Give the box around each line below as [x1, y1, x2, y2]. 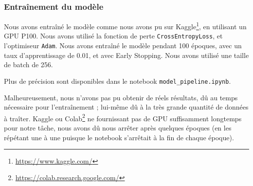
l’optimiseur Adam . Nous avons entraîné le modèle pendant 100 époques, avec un [4, 40, 242, 51]
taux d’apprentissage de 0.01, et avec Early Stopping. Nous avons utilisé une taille [4, 50, 249, 60]
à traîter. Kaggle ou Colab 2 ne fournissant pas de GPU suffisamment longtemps [4, 112, 242, 123]
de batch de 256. [4, 59, 53, 70]
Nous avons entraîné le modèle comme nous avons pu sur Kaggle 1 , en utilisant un [4, 20, 247, 31]
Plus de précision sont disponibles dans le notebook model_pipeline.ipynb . [4, 75, 231, 86]
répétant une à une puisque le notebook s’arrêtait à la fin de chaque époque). [4, 132, 234, 142]
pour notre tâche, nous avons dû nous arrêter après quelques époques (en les [4, 123, 232, 133]
